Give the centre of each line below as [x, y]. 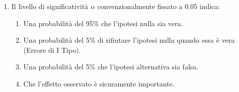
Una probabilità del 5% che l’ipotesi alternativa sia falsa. [111, 67]
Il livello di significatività [50, 6]
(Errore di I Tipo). [52, 50]
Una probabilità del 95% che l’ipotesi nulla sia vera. [103, 23]
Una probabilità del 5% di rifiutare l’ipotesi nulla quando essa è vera [129, 40]
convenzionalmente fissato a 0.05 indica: [159, 6]
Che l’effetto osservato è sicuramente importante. [99, 83]
